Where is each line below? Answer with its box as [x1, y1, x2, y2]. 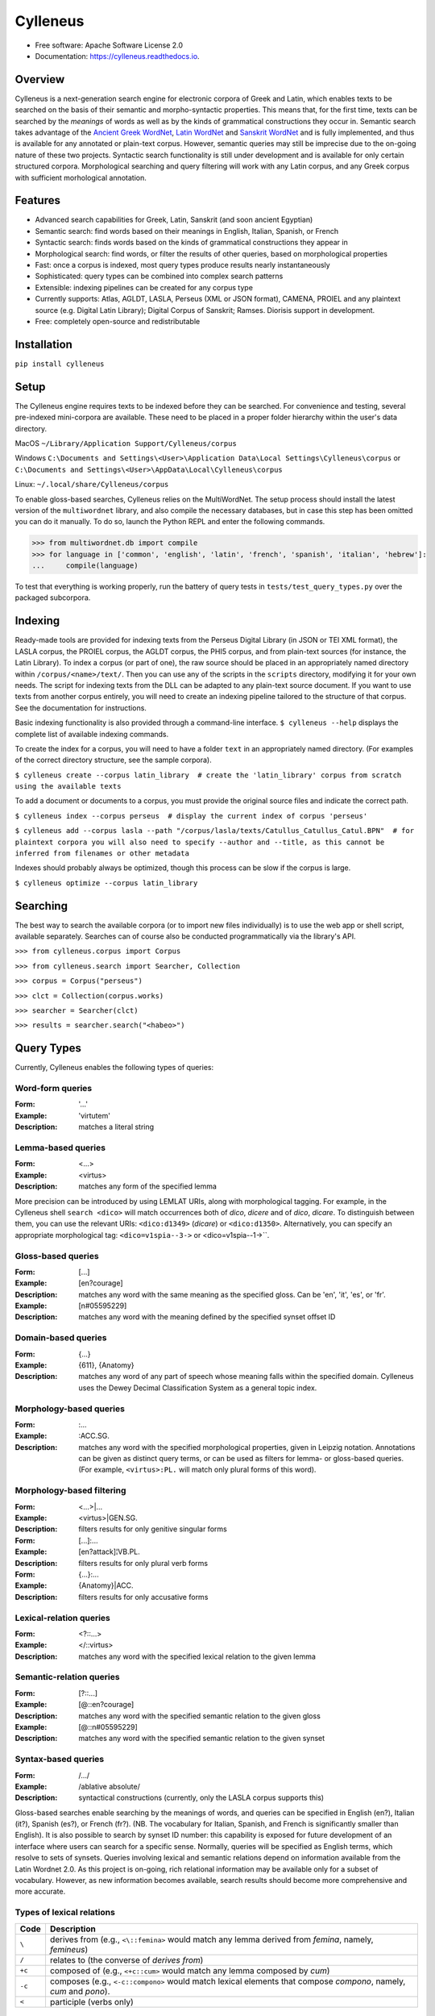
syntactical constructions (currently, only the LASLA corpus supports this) [78, 1793, 325, 1802]
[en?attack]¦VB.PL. [78, 1547, 140, 1556]
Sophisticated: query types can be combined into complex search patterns [35, 271, 284, 281]
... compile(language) [31, 561, 139, 570]
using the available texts [14, 782, 122, 791]
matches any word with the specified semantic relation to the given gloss [78, 1710, 321, 1721]
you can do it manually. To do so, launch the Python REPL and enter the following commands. [14, 517, 325, 527]
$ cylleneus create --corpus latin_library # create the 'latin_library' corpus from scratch [14, 770, 402, 780]
